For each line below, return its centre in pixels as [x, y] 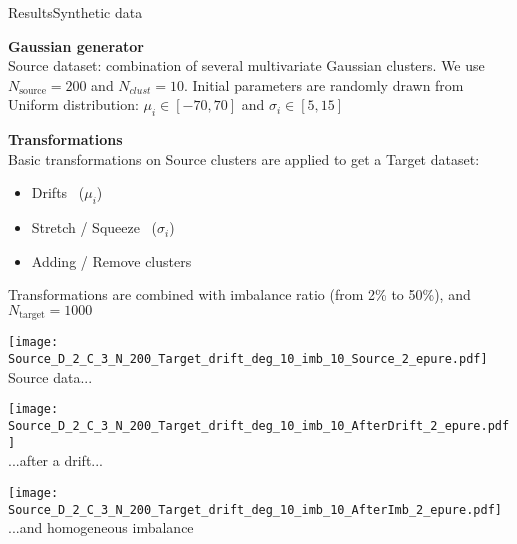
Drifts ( [58, 192]
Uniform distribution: [73, 104]
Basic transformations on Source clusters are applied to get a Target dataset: [244, 158]
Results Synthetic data [75, 12]
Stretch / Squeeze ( [94, 227]
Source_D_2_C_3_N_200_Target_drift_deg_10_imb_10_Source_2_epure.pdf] [248, 359]
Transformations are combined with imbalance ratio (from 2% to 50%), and [239, 294]
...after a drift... [56, 460]
